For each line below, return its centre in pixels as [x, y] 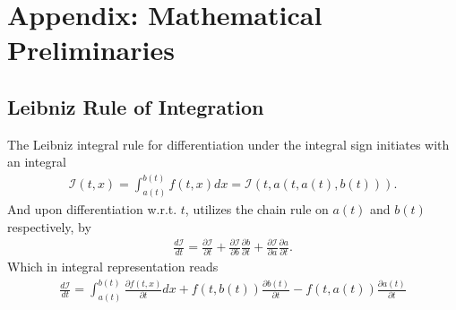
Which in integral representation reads [113, 267]
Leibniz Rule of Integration [136, 106]
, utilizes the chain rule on [257, 209]
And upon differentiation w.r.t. [92, 209]
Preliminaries [91, 50]
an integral [37, 162]
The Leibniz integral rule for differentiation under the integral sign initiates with [228, 144]
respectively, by [49, 226]
